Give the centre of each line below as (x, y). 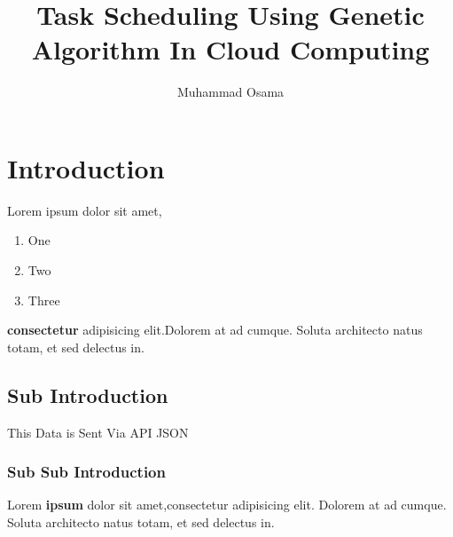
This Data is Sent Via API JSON (98, 432)
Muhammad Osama (230, 92)
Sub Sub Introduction (86, 472)
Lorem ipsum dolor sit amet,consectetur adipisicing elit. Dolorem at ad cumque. (227, 505)
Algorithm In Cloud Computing (230, 49)
